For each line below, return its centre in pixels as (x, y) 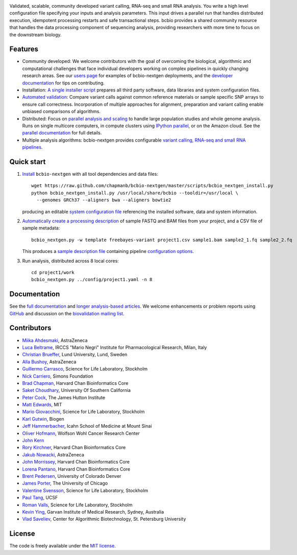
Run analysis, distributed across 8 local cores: (71, 261)
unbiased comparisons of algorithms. (61, 111)
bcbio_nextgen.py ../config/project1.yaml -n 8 (92, 280)
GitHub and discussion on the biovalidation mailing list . (67, 313)
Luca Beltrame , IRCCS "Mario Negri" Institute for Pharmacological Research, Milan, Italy (115, 347)
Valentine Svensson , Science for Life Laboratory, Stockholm (85, 490)
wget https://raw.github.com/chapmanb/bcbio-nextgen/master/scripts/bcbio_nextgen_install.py (152, 186)
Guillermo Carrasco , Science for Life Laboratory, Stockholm (85, 369)
